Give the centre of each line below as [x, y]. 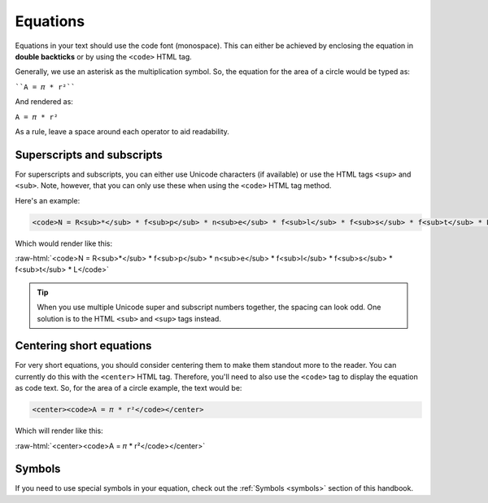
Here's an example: [48, 200]
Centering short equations [83, 346]
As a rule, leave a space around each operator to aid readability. [122, 131]
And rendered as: [44, 102]
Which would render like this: [64, 243]
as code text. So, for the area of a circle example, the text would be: [129, 388]
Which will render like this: [59, 431]
